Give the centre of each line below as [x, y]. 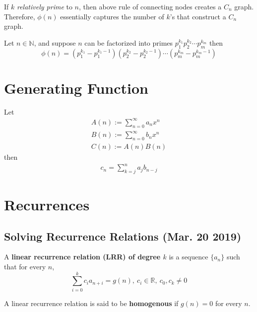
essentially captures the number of [112, 16]
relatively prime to [44, 6]
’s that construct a [198, 16]
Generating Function [76, 88]
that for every [25, 267]
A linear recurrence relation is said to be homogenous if [91, 303]
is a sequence [189, 257]
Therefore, [20, 16]
